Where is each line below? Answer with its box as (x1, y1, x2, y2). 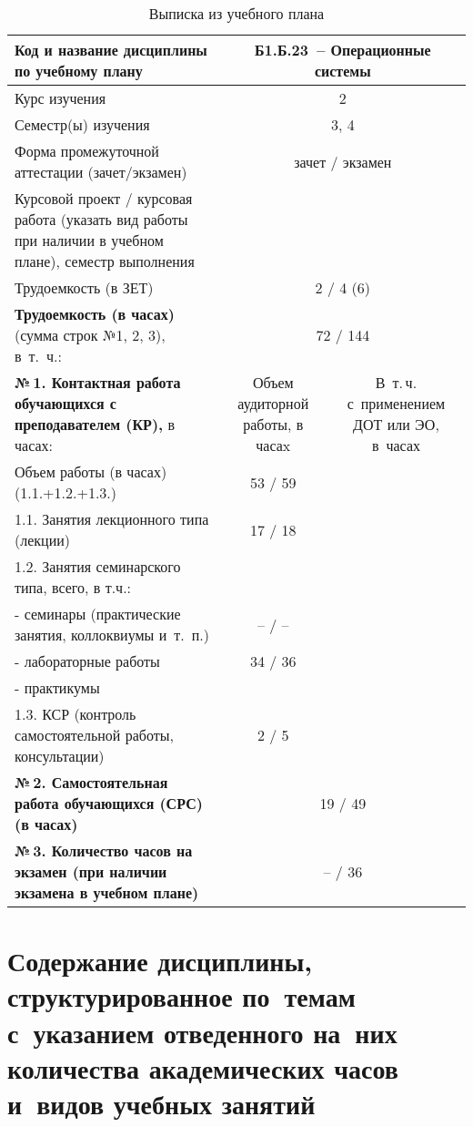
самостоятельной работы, (15, 724, 174, 745)
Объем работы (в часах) (15, 461, 167, 482)
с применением (347, 393, 446, 414)
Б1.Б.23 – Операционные (255, 39, 431, 60)
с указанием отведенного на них (7, 1013, 398, 1050)
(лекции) (15, 529, 70, 550)
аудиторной (237, 393, 309, 414)
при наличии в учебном (15, 230, 164, 251)
